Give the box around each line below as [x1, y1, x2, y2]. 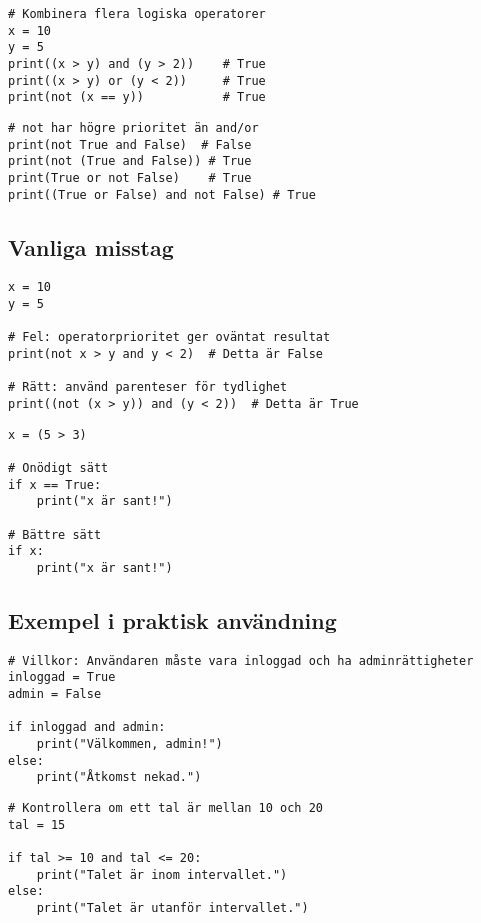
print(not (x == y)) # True [8, 90, 266, 105]
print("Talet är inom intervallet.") [36, 867, 288, 882]
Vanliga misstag [8, 231, 174, 262]
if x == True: [8, 477, 102, 492]
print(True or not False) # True [8, 170, 252, 185]
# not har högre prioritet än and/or [8, 120, 259, 135]
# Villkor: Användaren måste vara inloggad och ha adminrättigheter [8, 653, 474, 668]
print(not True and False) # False [8, 137, 252, 152]
